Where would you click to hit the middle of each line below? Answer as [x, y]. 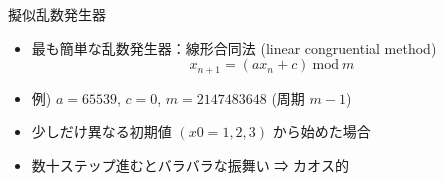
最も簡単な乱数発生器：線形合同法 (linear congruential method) [234, 47]
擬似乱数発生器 [57, 14]
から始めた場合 [321, 131]
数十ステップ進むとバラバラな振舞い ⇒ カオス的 [190, 164]
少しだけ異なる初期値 [101, 131]
